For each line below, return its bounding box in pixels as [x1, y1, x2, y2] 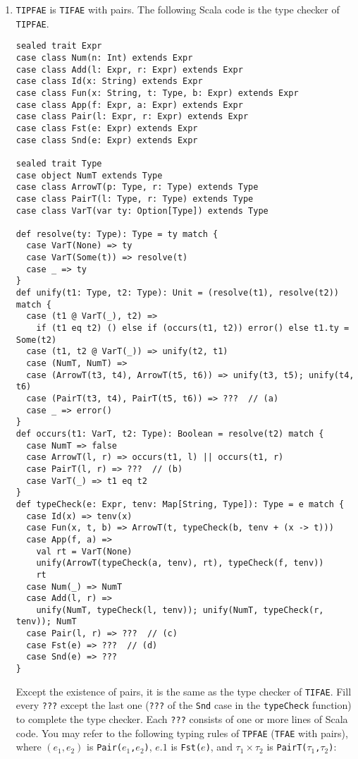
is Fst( [171, 739, 202, 754]
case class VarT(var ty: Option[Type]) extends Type [16, 205, 268, 216]
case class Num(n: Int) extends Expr [16, 52, 193, 63]
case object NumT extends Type [16, 170, 163, 181]
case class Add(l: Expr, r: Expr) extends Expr [16, 64, 243, 75]
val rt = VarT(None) [36, 546, 132, 557]
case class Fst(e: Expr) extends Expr [16, 123, 198, 133]
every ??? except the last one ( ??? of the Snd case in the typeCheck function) [16, 698, 352, 712]
